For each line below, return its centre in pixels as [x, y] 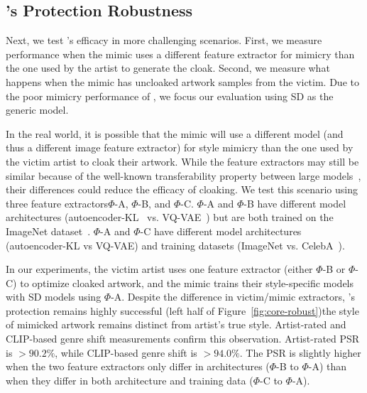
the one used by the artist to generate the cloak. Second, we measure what [168, 68]
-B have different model [295, 203]
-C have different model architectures [221, 231]
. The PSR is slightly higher [300, 352]
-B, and [154, 203]
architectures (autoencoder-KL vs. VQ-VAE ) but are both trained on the [170, 217]
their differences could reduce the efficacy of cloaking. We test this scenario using [182, 189]
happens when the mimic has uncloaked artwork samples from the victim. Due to [182, 81]
